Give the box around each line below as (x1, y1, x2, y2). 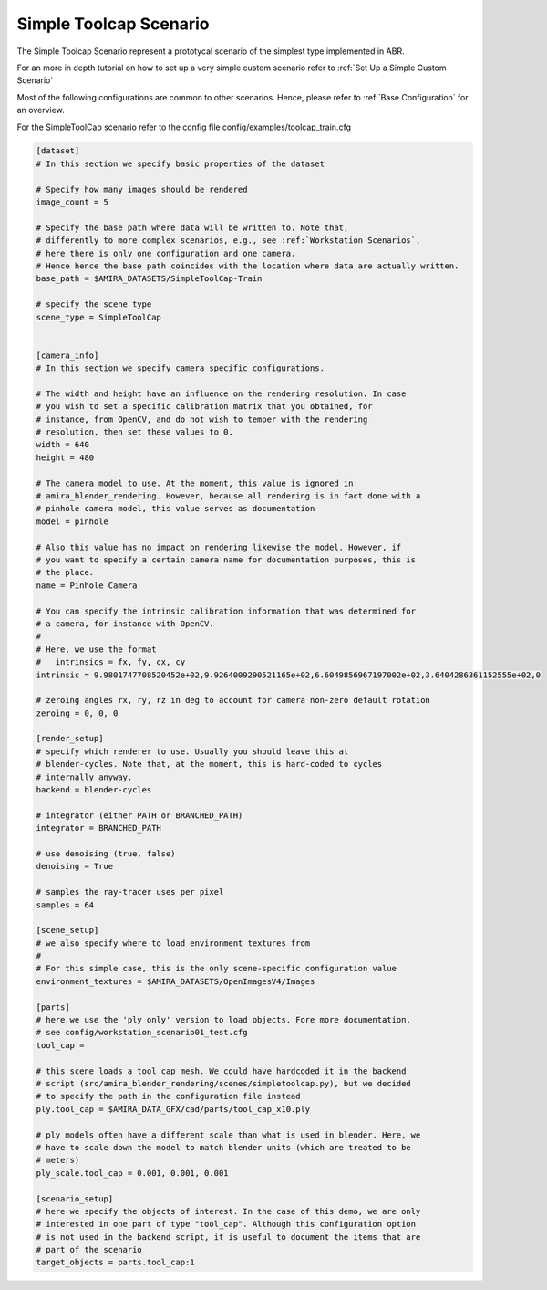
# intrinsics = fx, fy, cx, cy (36, 657, 186, 667)
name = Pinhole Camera (36, 580, 138, 591)
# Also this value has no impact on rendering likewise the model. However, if (36, 541, 402, 552)
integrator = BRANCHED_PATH (36, 823, 161, 834)
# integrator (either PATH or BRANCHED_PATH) (36, 810, 243, 821)
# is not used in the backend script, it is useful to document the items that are (36, 1232, 421, 1242)
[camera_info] (36, 350, 99, 361)
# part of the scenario (36, 1244, 143, 1255)
